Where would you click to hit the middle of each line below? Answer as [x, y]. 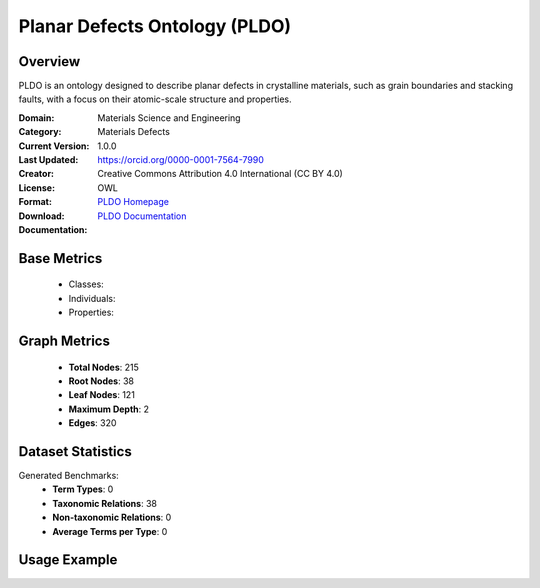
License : [36, 187]
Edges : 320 [92, 423]
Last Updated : [48, 160]
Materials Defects [133, 132]
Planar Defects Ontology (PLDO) [155, 26]
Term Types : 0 [83, 489]
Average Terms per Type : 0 [110, 531]
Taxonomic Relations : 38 [104, 503]
